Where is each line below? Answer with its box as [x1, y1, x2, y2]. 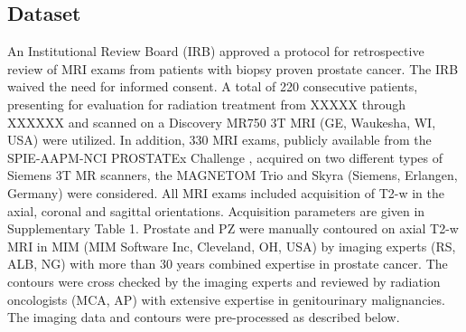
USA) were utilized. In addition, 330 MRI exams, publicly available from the [7, 130, 432, 149]
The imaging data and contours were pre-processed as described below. [7, 308, 400, 327]
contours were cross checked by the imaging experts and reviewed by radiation [7, 271, 441, 290]
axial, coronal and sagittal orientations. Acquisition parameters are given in [7, 201, 425, 220]
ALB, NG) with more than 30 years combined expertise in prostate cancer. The [7, 254, 448, 273]
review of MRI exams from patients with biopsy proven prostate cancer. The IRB [7, 59, 459, 78]
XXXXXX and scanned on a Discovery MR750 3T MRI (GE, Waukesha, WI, [7, 112, 436, 131]
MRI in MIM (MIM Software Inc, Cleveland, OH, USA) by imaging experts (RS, [7, 236, 456, 255]
